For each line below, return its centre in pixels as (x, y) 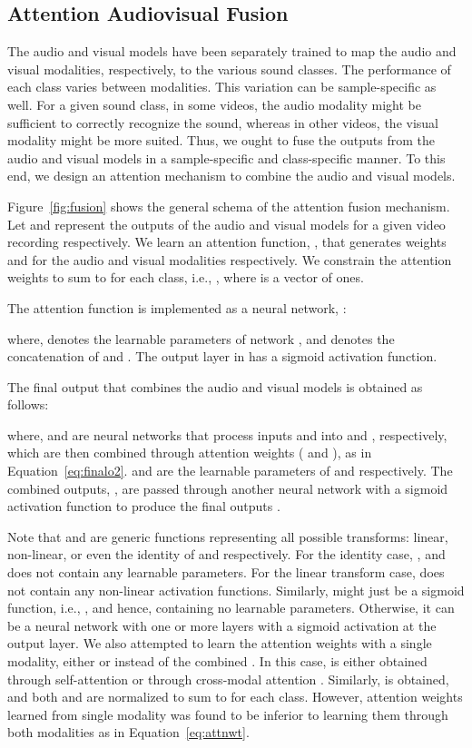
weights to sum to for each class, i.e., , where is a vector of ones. (186, 277)
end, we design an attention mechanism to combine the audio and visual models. (231, 176)
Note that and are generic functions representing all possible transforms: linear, (228, 536)
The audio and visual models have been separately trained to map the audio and (232, 51)
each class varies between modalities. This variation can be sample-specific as (222, 87)
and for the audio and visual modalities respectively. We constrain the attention (230, 259)
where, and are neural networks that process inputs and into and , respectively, (227, 434)
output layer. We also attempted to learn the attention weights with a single (220, 643)
